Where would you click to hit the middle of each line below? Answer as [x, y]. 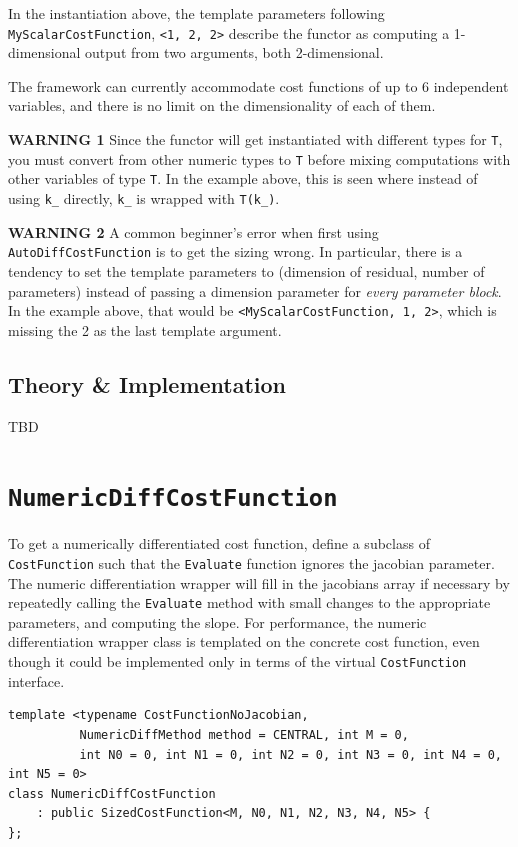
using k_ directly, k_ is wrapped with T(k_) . [144, 198]
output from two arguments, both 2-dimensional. [234, 52]
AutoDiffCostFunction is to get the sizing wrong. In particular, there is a [235, 251]
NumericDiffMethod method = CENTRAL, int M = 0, [244, 734]
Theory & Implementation [147, 383]
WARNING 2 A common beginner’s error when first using [193, 231]
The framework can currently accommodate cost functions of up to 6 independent [258, 85]
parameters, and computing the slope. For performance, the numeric [217, 621]
